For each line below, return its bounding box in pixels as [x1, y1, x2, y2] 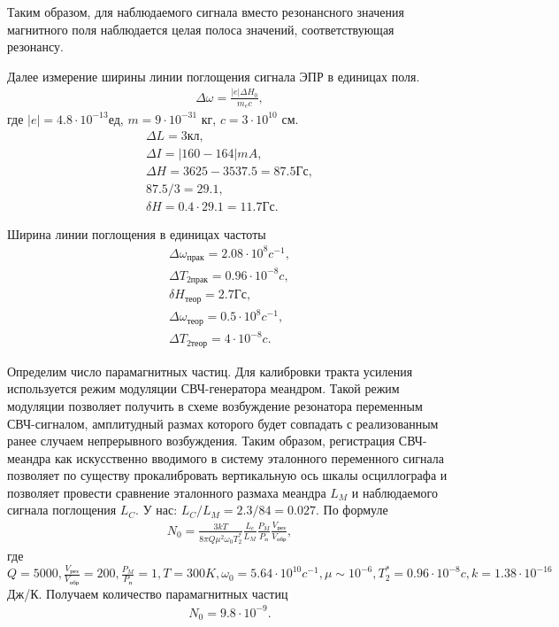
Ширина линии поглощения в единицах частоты [7, 224, 266, 243]
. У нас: [135, 500, 178, 519]
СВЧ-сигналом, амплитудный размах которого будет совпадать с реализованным [7, 414, 439, 432]
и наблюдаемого [351, 483, 438, 501]
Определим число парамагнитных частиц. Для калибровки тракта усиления [7, 361, 413, 380]
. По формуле [316, 500, 388, 519]
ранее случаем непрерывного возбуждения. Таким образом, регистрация [7, 431, 395, 450]
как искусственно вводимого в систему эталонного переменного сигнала [54, 448, 444, 467]
